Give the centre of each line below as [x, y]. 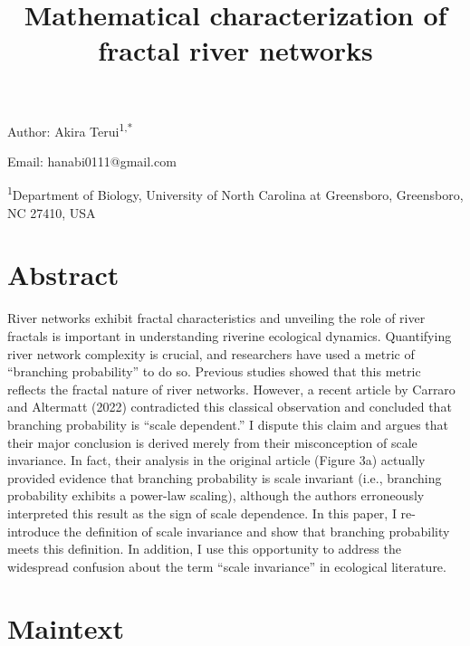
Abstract [63, 275]
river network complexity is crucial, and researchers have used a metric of [211, 353]
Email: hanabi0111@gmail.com [92, 161]
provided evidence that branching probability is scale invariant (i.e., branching [225, 477]
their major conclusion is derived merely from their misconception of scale [212, 442]
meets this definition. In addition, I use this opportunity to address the [204, 549]
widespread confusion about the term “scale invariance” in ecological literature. [227, 566]
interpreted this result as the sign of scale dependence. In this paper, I [202, 513]
